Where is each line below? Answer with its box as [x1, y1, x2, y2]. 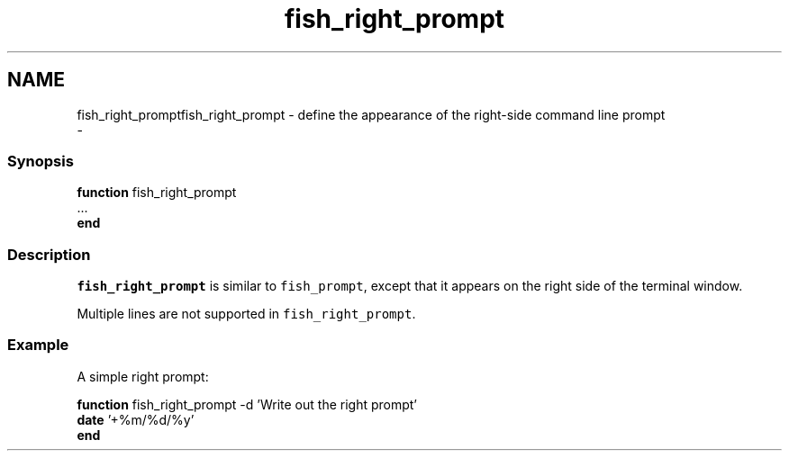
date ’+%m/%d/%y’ [77, 411, 195, 427]
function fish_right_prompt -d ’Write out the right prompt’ [77, 396, 418, 412]
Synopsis [7, 151, 74, 170]
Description [7, 245, 91, 264]
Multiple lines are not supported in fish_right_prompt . [77, 306, 416, 322]
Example [7, 336, 69, 355]
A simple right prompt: [77, 368, 209, 384]
